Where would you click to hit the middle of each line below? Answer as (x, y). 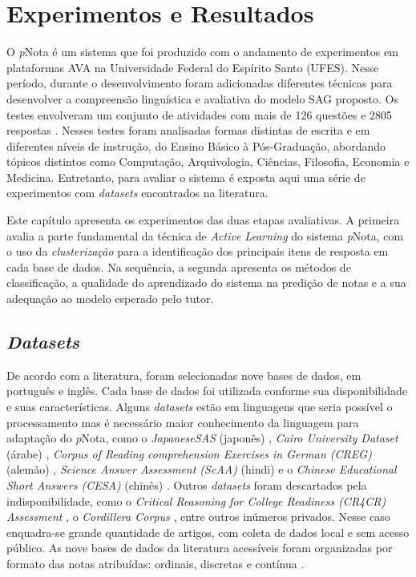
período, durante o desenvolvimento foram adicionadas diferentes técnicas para (200, 83)
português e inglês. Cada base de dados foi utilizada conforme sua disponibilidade (207, 391)
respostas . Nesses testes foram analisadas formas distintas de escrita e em (188, 130)
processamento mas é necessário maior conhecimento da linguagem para (183, 422)
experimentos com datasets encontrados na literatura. (137, 193)
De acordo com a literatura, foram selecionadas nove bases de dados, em (184, 375)
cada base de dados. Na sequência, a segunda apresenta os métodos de (179, 266)
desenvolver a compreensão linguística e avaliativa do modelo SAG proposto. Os (203, 98)
